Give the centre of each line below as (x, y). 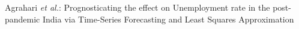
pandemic (23, 19)
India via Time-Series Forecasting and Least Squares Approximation (168, 19)
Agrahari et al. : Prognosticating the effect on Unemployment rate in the (137, 7)
